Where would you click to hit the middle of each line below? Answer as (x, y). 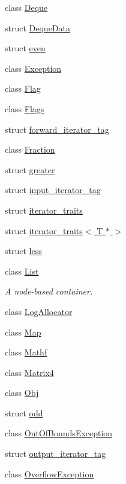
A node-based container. (49, 291)
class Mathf (26, 352)
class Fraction (30, 149)
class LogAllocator (39, 311)
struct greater (30, 169)
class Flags (25, 108)
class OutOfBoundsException (59, 433)
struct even (25, 48)
